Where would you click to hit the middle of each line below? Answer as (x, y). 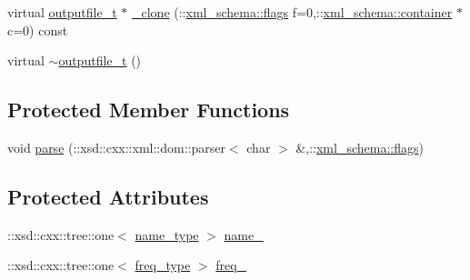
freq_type (163, 265)
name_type (167, 234)
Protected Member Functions (149, 110)
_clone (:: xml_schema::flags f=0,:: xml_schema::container (292, 12)
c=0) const (38, 30)
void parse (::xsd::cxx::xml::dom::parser (116, 147)
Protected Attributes (108, 196)
